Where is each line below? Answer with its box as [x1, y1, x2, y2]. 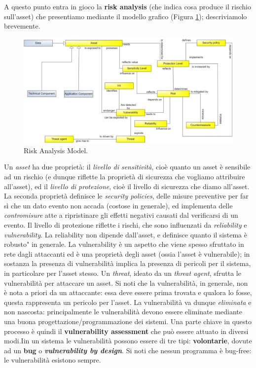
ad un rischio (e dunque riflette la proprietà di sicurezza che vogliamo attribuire [4, 171, 245, 182]
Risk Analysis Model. [24, 145, 88, 155]
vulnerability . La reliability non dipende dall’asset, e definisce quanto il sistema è [4, 229, 247, 239]
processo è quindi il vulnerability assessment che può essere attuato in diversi [4, 326, 249, 336]
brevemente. [4, 21, 40, 31]
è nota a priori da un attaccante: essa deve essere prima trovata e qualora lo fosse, [4, 287, 252, 298]
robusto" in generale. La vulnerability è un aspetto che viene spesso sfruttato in [4, 239, 244, 249]
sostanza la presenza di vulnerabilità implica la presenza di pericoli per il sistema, [4, 258, 251, 268]
